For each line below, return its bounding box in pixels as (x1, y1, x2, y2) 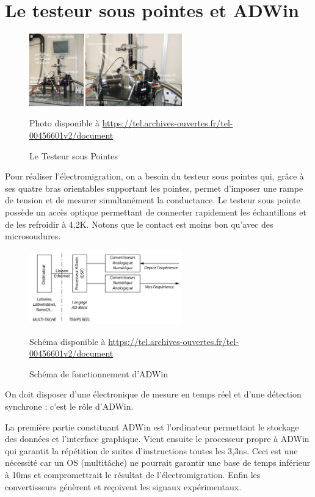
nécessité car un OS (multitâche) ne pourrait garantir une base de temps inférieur (5, 456, 311, 469)
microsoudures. (5, 230, 61, 242)
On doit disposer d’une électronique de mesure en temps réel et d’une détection (5, 388, 302, 401)
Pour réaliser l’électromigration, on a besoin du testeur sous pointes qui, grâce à (5, 170, 304, 183)
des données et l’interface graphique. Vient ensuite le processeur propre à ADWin (5, 432, 310, 445)
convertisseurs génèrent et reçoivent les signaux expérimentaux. (5, 480, 242, 493)
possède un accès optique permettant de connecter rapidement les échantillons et (5, 205, 306, 218)
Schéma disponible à (29, 335, 106, 347)
